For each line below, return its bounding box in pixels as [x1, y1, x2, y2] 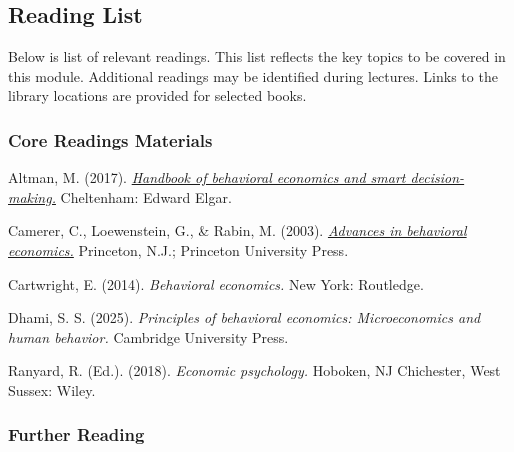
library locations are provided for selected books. [8, 85, 307, 106]
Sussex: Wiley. [8, 379, 96, 400]
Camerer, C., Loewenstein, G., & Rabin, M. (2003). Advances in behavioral [8, 220, 467, 241]
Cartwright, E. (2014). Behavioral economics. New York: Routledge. [8, 273, 424, 294]
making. [8, 186, 56, 207]
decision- [410, 167, 465, 188]
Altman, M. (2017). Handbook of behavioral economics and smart [8, 167, 406, 188]
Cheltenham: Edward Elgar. [60, 186, 232, 207]
